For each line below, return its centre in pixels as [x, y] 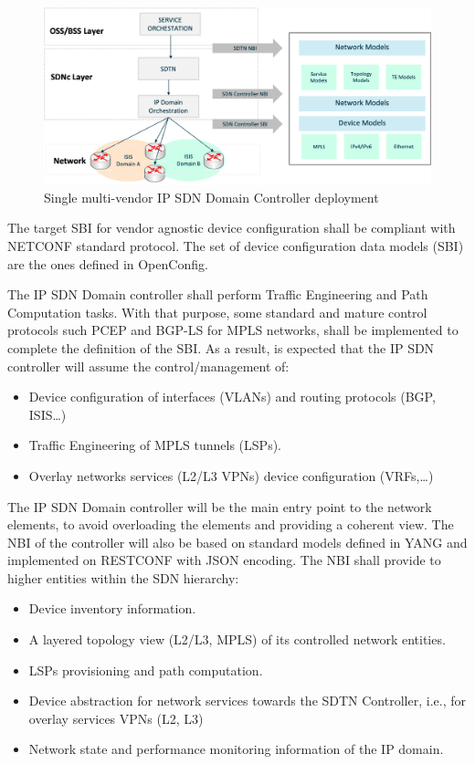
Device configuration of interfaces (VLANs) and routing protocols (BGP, [232, 397]
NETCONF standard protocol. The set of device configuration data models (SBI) [236, 245]
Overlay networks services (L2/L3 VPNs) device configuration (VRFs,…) [231, 475]
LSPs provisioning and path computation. [146, 670]
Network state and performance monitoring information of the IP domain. [236, 749]
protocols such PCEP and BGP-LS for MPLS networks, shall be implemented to [233, 330]
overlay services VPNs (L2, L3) [116, 718]
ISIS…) [47, 414]
